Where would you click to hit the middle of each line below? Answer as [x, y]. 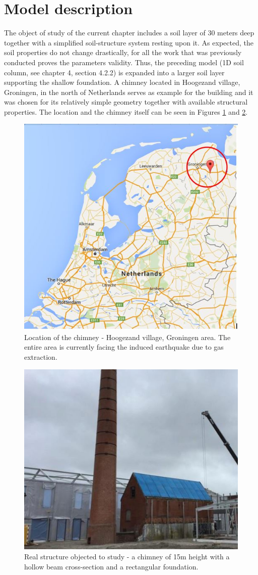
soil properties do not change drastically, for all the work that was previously [123, 52]
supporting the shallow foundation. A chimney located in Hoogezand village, [122, 82]
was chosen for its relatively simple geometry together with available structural [126, 102]
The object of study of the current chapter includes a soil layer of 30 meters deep [129, 33]
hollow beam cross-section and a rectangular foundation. [111, 566]
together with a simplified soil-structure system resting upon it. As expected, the [129, 42]
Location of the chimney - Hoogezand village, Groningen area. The [127, 337]
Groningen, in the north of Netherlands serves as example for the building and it [129, 92]
